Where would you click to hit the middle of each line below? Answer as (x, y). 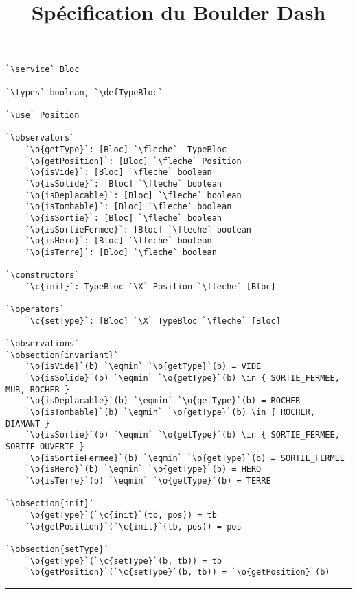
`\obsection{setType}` (57, 549)
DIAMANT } (28, 424)
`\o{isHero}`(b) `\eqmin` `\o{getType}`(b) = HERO (143, 470)
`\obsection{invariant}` (62, 355)
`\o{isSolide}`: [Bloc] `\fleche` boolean (123, 183)
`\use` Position (43, 115)
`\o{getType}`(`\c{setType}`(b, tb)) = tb (123, 561)
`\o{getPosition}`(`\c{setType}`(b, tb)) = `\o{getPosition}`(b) (177, 572)
